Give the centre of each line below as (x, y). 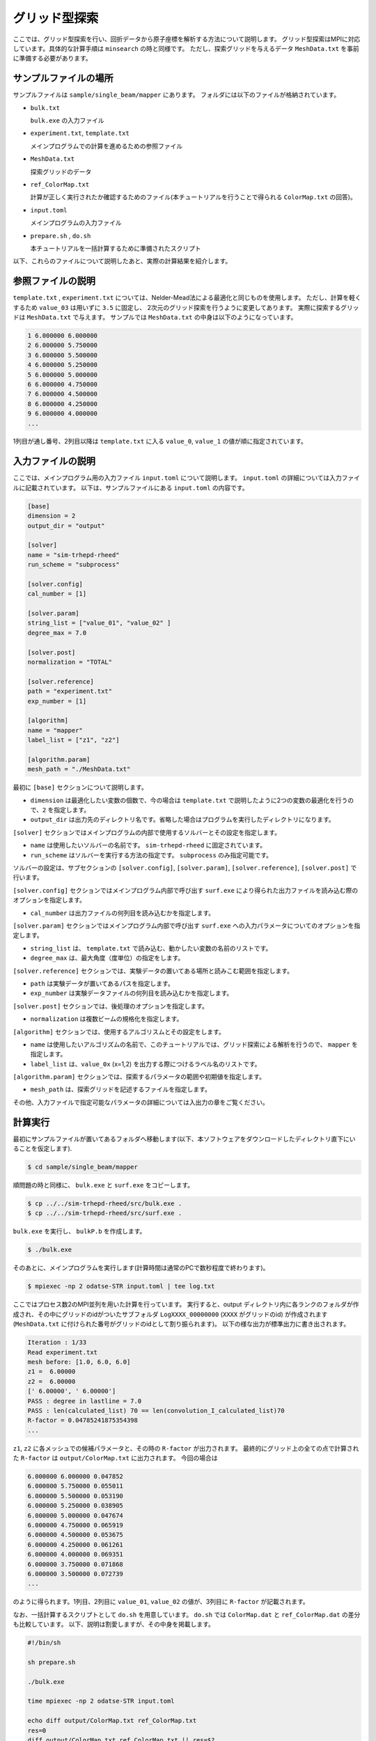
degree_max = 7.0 (57, 633)
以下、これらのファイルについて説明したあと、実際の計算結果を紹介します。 (122, 261)
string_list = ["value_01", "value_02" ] (99, 623)
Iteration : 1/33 (57, 1343)
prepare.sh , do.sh (61, 235)
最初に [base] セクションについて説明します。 (80, 788)
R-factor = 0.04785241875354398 (83, 1420)
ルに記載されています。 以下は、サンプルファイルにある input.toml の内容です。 (131, 487)
